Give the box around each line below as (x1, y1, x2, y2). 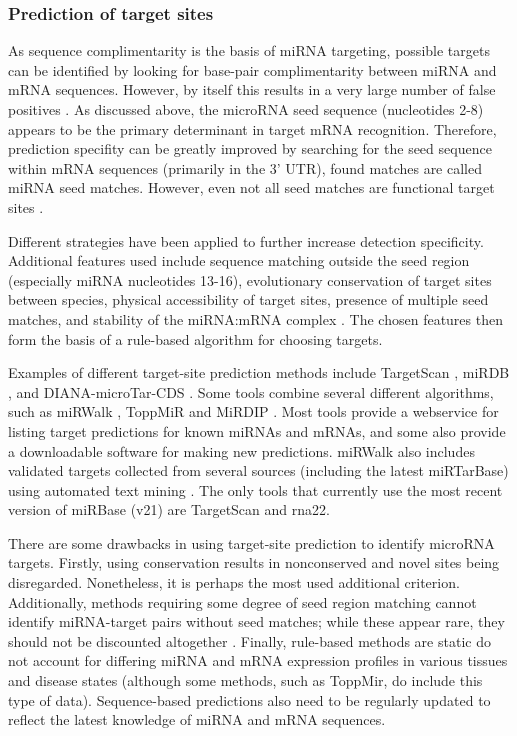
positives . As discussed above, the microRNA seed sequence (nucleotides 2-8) (8, 99, 484, 119)
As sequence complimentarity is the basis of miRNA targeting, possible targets (8, 40, 490, 61)
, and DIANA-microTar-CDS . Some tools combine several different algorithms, (8, 381, 494, 402)
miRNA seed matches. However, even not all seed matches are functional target (8, 177, 495, 198)
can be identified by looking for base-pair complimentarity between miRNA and (8, 59, 497, 80)
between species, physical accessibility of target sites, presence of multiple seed (8, 289, 489, 310)
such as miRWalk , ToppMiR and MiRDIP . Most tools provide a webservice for (8, 401, 499, 422)
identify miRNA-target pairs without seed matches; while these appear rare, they (8, 611, 505, 632)
